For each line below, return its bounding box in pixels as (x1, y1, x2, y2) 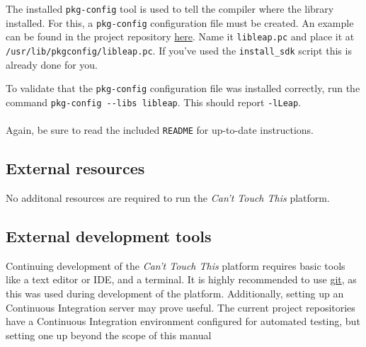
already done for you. (6, 57, 98, 72)
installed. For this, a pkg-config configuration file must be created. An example (6, 15, 354, 30)
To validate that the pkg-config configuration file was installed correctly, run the (6, 81, 360, 96)
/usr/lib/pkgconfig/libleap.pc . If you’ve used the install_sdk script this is (6, 42, 352, 57)
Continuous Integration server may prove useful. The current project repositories (6, 300, 355, 314)
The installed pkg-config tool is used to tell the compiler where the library (6, 1, 334, 16)
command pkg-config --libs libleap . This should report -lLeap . (6, 94, 302, 109)
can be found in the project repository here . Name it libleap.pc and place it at (6, 29, 355, 44)
